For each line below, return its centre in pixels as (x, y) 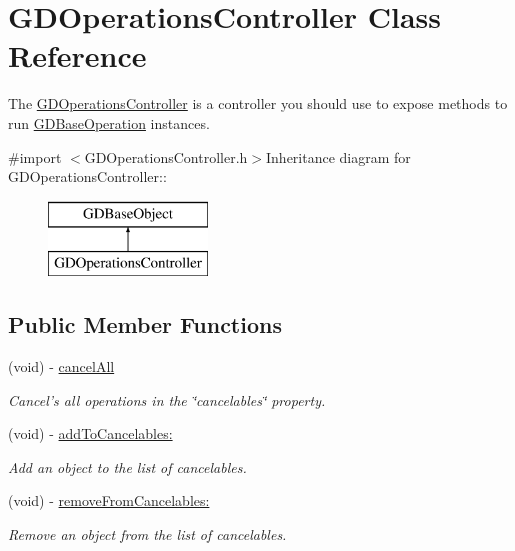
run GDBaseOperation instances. (109, 122)
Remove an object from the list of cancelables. (147, 534)
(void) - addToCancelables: (90, 433)
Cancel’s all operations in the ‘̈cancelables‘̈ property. (167, 399)
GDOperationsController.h (166, 156)
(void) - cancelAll (61, 366)
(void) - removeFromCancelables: (109, 500)
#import (35, 156)
